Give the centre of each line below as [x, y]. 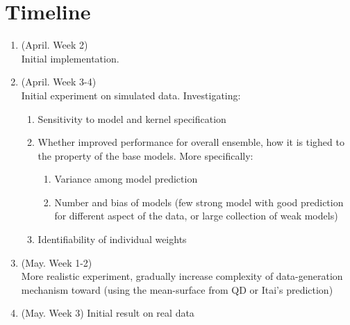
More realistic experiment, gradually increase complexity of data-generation [182, 276]
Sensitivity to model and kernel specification [132, 118]
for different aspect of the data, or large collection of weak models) [196, 216]
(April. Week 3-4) [59, 82]
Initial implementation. [70, 58]
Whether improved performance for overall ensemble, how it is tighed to [191, 142]
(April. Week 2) [55, 45]
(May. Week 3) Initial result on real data [108, 313]
